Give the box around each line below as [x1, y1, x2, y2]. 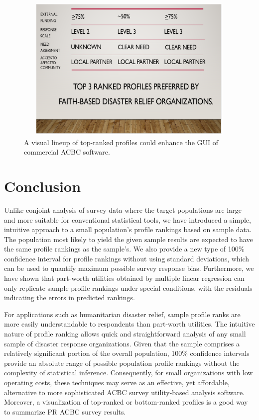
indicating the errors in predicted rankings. [4, 292, 135, 303]
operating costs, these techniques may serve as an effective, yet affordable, [4, 377, 230, 387]
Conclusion [4, 175, 81, 196]
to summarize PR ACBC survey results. [4, 406, 126, 417]
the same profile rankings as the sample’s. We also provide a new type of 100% [4, 244, 245, 254]
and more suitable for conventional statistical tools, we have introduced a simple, [4, 214, 251, 225]
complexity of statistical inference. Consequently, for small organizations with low [4, 367, 253, 378]
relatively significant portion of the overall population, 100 [4, 348, 182, 358]
